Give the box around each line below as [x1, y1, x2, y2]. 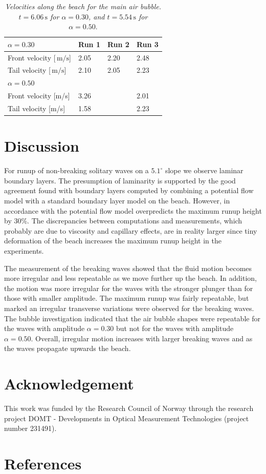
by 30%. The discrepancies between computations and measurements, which [4, 215, 242, 226]
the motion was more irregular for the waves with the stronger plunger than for [4, 282, 253, 293]
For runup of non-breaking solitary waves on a [4, 165, 149, 176]
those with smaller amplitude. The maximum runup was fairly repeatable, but [4, 293, 249, 303]
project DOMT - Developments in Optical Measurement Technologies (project [4, 413, 249, 423]
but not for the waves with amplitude [116, 323, 234, 334]
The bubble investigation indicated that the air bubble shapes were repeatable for [4, 313, 260, 323]
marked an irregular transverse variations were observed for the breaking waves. [4, 302, 254, 313]
